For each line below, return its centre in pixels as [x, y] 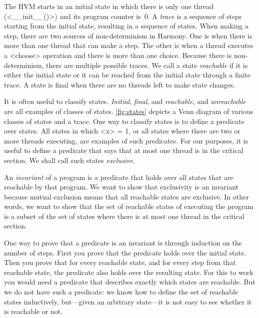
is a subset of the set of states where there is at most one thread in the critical [124, 216]
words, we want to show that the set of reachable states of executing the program [129, 206]
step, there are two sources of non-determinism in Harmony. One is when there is [128, 35]
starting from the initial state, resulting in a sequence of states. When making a [126, 26]
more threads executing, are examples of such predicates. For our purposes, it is [126, 140]
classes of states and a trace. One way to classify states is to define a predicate [124, 121]
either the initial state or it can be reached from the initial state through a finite [127, 75]
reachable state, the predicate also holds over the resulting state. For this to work [129, 272]
